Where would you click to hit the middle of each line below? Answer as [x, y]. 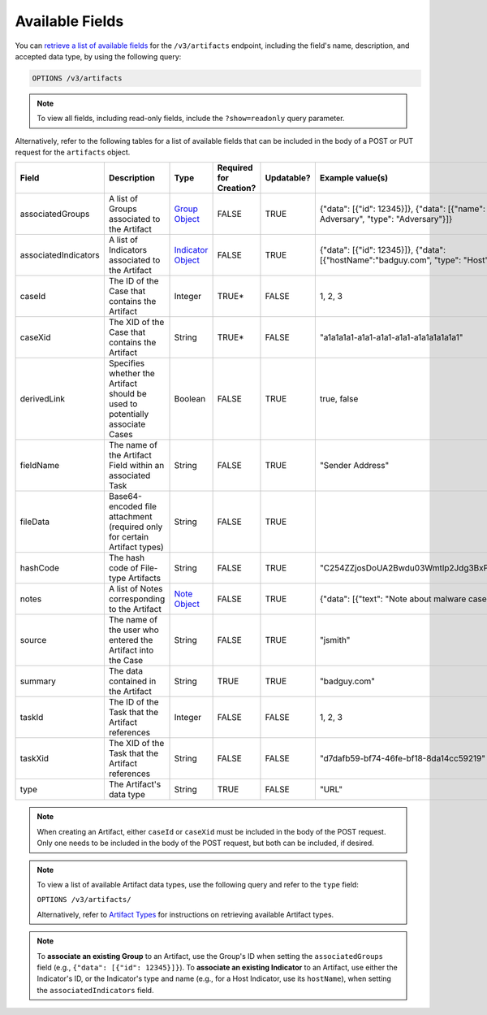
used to [123, 404]
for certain [129, 537]
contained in [132, 681]
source [33, 640]
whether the [132, 374]
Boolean [190, 399]
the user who [134, 630]
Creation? [237, 189]
